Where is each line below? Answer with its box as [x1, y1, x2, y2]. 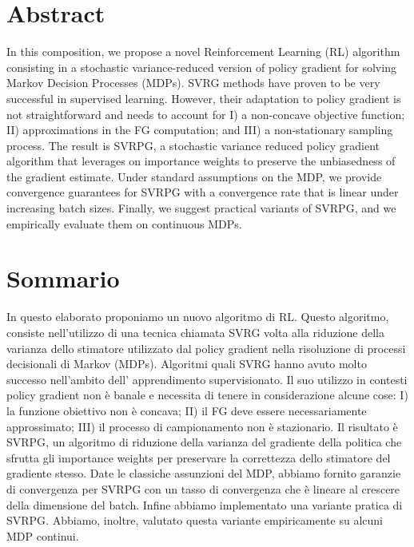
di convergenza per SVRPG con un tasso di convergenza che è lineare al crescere [6, 480, 400, 497]
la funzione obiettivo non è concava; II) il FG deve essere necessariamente [6, 402, 367, 418]
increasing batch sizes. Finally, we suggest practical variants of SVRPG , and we [6, 200, 396, 216]
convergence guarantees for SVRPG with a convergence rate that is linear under [6, 184, 399, 200]
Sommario [6, 262, 120, 295]
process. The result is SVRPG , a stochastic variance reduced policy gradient [6, 137, 380, 153]
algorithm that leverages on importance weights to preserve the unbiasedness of [6, 153, 396, 169]
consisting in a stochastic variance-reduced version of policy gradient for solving [6, 58, 396, 75]
